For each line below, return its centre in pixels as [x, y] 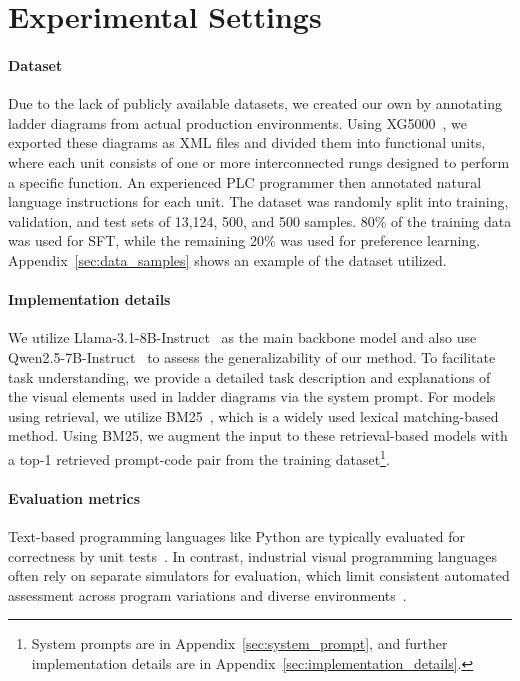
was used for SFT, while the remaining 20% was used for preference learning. [244, 240]
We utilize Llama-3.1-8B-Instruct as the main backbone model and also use [242, 337]
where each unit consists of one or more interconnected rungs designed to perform [259, 161]
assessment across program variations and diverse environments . [207, 594]
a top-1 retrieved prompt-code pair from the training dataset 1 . [199, 457]
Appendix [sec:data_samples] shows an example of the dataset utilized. [227, 259]
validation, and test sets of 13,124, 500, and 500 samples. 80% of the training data [260, 220]
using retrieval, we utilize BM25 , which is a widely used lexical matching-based [253, 415]
